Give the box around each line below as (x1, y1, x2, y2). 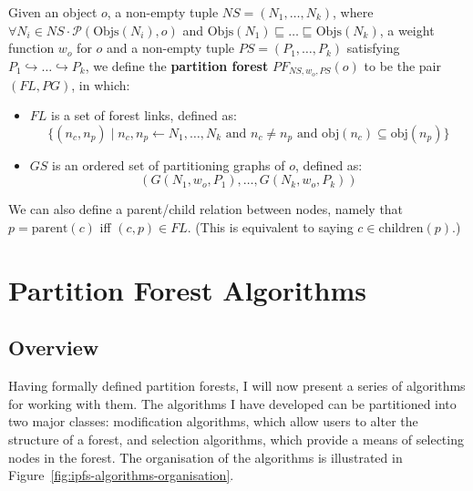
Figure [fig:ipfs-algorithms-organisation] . (8, 465, 234, 485)
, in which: (71, 75, 130, 94)
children (378, 222, 424, 236)
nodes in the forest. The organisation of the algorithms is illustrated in (8, 447, 403, 466)
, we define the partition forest (85, 56, 269, 75)
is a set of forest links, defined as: (51, 106, 237, 125)
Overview (8, 333, 99, 362)
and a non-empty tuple (107, 38, 235, 57)
